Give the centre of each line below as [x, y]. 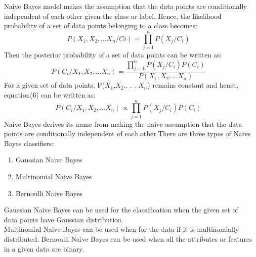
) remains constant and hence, [193, 85]
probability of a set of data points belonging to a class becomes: [101, 26]
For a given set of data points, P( [54, 85]
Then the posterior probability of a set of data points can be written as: [113, 54]
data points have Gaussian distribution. [64, 219]
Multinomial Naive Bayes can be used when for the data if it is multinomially [122, 229]
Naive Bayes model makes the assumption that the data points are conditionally [126, 6]
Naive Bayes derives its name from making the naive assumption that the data [123, 124]
